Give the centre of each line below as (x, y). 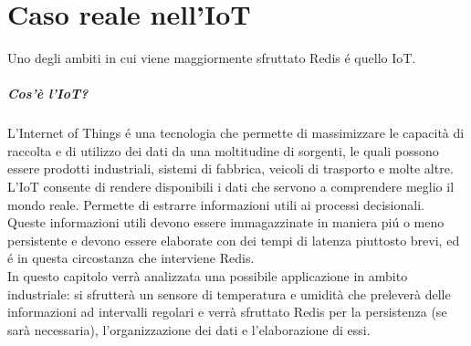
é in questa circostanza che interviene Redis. (131, 258)
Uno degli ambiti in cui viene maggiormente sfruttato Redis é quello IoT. (212, 58)
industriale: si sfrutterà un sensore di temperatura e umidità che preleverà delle (229, 294)
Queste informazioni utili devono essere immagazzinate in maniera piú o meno (226, 222)
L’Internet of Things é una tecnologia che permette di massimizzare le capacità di (236, 133)
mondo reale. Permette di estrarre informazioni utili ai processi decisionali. (216, 204)
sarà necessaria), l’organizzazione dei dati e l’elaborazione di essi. (189, 329)
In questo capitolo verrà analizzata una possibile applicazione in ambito (208, 276)
